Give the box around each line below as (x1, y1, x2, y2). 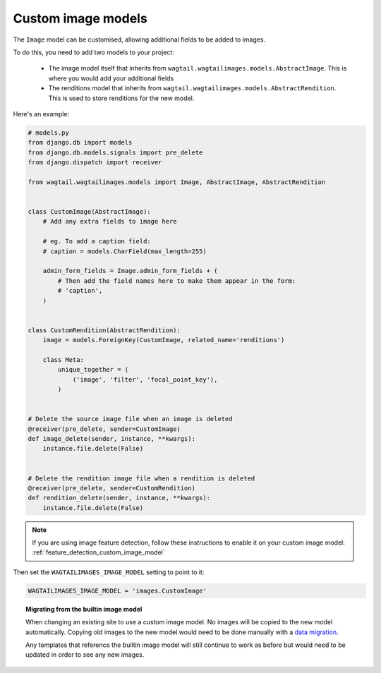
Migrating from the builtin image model (25, 605, 143, 613)
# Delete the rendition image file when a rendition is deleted (28, 474, 255, 483)
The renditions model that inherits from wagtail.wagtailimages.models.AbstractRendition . (48, 84, 337, 92)
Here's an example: (13, 109, 70, 118)
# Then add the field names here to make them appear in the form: (57, 277, 296, 285)
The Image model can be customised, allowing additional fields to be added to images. (13, 35, 266, 44)
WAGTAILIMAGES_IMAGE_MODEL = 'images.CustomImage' (28, 586, 207, 595)
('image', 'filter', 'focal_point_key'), (72, 375, 218, 384)
